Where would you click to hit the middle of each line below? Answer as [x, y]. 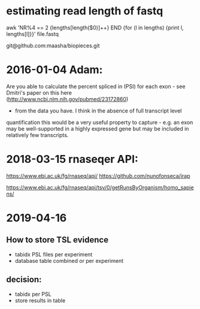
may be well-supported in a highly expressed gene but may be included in [98, 128]
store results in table [40, 300]
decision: [24, 280]
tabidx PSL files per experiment [54, 254]
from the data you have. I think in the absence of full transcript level [98, 110]
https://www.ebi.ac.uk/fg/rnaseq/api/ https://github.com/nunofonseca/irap [98, 175]
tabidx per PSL [33, 294]
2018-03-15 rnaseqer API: [72, 159]
